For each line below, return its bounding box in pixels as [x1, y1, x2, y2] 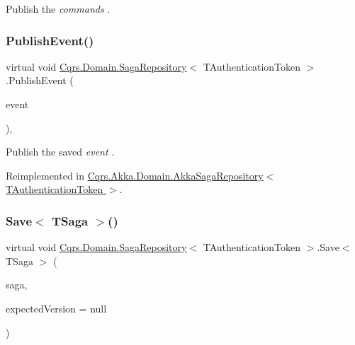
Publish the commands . [6, 1, 111, 16]
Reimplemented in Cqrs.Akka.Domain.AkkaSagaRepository [6, 168, 264, 182]
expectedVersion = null [6, 300, 107, 315]
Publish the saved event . [6, 144, 115, 159]
